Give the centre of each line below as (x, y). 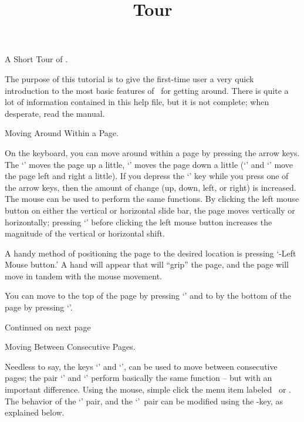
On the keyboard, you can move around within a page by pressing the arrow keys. (152, 152)
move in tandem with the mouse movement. (83, 276)
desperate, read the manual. (55, 113)
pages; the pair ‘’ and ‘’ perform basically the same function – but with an (139, 378)
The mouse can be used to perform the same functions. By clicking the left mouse (152, 199)
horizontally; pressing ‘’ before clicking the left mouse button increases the (139, 222)
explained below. (35, 412)
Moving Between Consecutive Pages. (70, 347)
